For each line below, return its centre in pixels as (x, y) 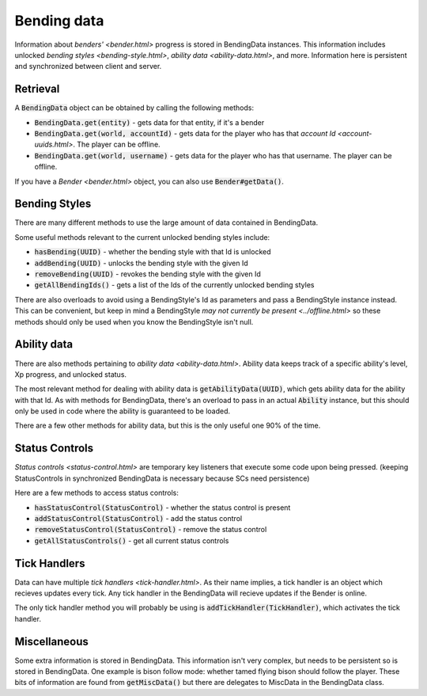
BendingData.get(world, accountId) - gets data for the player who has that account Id (185, 134)
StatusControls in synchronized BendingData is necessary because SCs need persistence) (162, 478)
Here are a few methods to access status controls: (97, 493)
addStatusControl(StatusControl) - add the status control (138, 518)
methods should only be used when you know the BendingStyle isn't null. (134, 321)
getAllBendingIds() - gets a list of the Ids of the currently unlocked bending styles (174, 285)
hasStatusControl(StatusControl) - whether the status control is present (162, 508)
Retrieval (37, 89)
